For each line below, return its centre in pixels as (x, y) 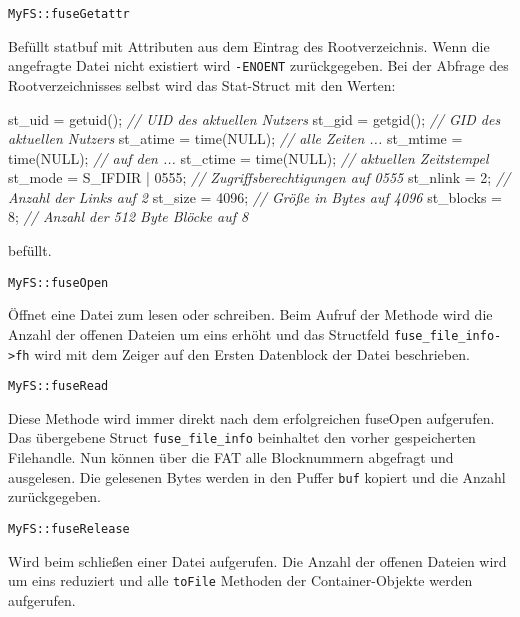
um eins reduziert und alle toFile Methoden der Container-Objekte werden (240, 580)
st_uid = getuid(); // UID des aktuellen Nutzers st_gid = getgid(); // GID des (254, 118)
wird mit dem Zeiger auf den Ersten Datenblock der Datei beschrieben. (252, 353)
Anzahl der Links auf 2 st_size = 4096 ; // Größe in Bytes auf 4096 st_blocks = (255, 196)
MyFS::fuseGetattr (69, 14)
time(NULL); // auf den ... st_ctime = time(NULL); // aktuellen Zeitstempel (248, 157)
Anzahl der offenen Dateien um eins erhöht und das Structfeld (199, 333)
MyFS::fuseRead (58, 386)
